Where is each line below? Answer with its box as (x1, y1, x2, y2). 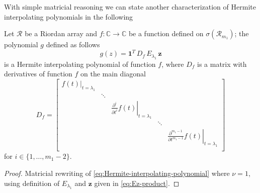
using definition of (4, 177, 60, 188)
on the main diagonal (80, 68, 146, 79)
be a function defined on (128, 28, 204, 39)
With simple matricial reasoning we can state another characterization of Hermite (4, 2, 256, 12)
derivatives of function (4, 68, 72, 79)
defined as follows (46, 39, 100, 50)
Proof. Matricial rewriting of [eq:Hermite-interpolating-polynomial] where (4, 167, 230, 178)
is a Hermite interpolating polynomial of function (4, 58, 156, 69)
